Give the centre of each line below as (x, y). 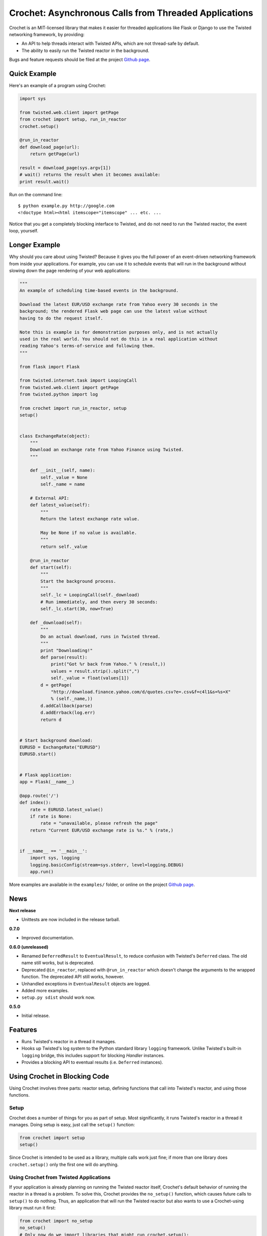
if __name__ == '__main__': (53, 851)
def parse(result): (64, 657)
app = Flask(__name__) (47, 782)
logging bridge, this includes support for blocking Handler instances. (93, 1055)
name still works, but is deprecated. (58, 963)
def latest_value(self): (60, 505)
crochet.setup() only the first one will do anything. (64, 1164)
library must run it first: (32, 1208)
